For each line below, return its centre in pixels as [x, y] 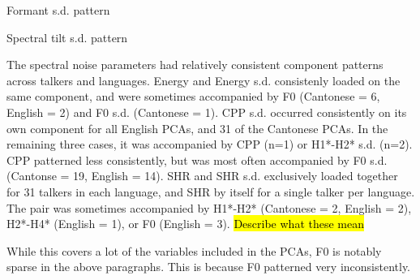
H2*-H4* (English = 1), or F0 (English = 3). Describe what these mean [185, 224]
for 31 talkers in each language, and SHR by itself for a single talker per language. [211, 191]
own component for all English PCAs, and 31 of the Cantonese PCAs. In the [197, 128]
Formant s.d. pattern [58, 10]
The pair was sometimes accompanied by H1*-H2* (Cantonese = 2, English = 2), [209, 207]
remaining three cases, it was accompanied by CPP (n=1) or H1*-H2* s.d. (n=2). [210, 144]
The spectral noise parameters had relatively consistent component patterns [195, 65]
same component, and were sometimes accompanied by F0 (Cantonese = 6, [193, 96]
